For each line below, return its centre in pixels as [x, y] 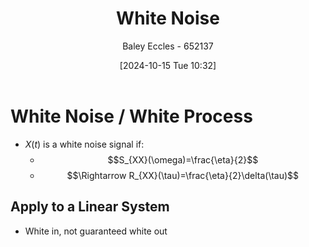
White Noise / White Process [131, 116]
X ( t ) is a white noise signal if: [84, 144]
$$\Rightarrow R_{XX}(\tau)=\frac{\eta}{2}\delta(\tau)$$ [183, 175]
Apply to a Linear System [90, 207]
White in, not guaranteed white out [96, 231]
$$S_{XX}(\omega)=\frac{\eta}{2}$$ [183, 159]
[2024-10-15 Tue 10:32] [168, 65]
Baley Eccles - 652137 [168, 46]
